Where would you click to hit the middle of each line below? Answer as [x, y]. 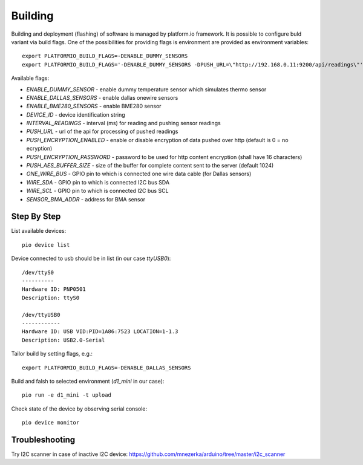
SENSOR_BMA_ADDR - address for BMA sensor [86, 199]
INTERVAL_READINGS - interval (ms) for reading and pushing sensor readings [123, 123]
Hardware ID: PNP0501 [54, 289]
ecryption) [39, 149]
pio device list [46, 245]
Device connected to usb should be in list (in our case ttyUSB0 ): [91, 259]
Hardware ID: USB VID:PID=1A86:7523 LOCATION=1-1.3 [100, 332]
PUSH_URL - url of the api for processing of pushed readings [102, 132]
